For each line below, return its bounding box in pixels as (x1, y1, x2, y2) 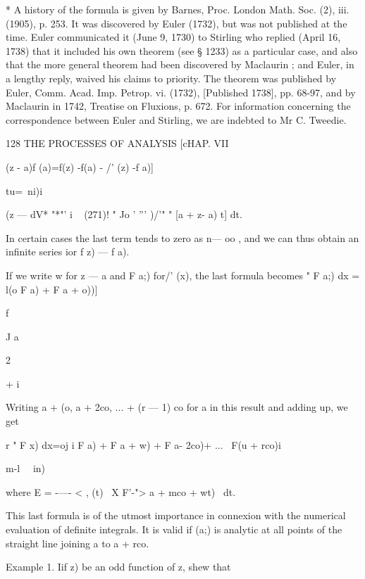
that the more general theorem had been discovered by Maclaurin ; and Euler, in (6, 57, 354, 72)
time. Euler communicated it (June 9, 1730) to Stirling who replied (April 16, (6, 30, 341, 44)
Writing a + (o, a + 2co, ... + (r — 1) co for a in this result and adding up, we (6, 400, 348, 414)
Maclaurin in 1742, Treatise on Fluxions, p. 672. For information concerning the (6, 98, 351, 113)
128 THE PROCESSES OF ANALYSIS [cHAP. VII (6, 136, 229, 151)
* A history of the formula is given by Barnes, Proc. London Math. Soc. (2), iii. (6, 2, 349, 16)
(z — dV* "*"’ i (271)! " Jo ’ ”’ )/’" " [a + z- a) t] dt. (6, 207, 242, 222)
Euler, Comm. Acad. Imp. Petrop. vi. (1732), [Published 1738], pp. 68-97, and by (6, 84, 356, 99)
